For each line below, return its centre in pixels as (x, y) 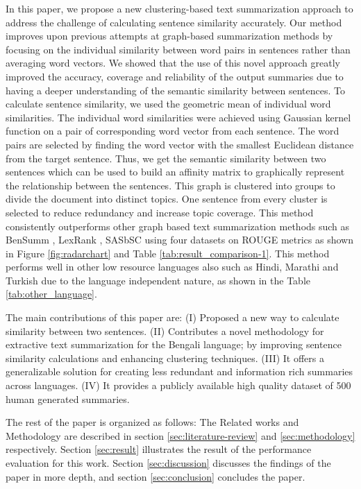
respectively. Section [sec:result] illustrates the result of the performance (159, 449)
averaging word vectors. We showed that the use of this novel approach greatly (173, 63)
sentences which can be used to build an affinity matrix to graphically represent (175, 172)
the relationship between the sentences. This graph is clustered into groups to (170, 185)
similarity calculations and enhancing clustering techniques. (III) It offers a (165, 358)
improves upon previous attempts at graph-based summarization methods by (169, 36)
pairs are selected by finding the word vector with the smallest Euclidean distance (180, 144)
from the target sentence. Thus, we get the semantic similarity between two (166, 158)
